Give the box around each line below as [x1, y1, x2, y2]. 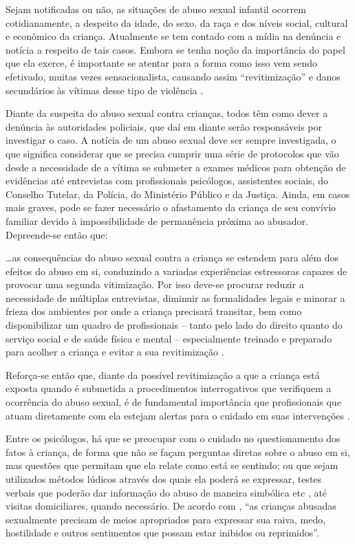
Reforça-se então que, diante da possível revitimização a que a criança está [6, 367, 320, 382]
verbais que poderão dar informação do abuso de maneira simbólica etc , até [6, 485, 327, 499]
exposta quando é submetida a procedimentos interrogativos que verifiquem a [6, 381, 332, 395]
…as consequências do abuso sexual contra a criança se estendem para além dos [6, 250, 339, 265]
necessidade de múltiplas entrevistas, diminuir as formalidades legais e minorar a [6, 290, 345, 305]
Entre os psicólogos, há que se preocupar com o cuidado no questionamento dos [6, 431, 341, 446]
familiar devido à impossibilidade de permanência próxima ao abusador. [6, 213, 308, 228]
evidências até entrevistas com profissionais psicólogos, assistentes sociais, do [6, 173, 328, 188]
